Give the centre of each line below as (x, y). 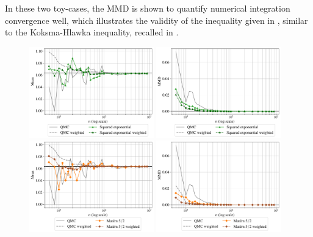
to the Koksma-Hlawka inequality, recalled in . (92, 32)
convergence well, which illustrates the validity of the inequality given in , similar (156, 20)
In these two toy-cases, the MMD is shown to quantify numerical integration (148, 8)
